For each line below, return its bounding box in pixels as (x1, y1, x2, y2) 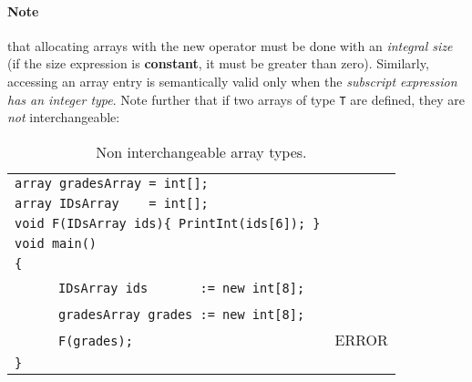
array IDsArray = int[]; (15, 195, 209, 211)
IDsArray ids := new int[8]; (57, 280, 305, 295)
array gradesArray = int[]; (15, 175, 209, 191)
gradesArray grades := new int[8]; (57, 306, 305, 322)
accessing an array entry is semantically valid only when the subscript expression (7, 71, 457, 90)
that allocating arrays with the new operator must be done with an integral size (7, 36, 453, 55)
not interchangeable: (7, 108, 120, 127)
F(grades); (57, 333, 133, 348)
